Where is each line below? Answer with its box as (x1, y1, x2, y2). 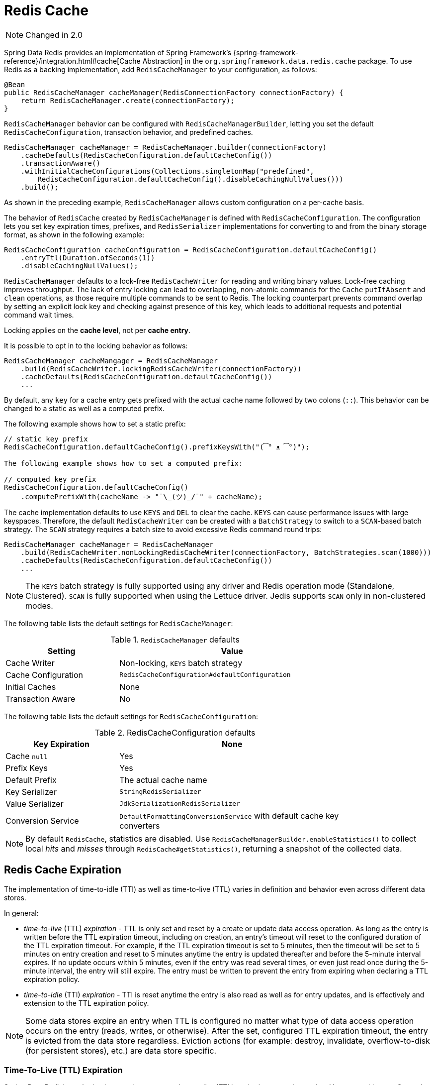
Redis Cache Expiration (4, 864, 122, 876)
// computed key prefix (4, 475, 96, 483)
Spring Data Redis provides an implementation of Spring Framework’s (4, 48, 232, 57)
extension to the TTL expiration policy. (24, 998, 149, 1007)
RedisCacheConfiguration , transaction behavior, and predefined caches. (4, 127, 253, 136)
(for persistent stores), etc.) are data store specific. (25, 1045, 217, 1056)
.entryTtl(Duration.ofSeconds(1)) (20, 253, 155, 262)
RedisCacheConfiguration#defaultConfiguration (119, 671, 291, 679)
